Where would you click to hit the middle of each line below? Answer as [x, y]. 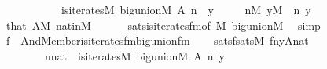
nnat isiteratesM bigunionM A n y [134, 55]
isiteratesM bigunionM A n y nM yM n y [186, 9]
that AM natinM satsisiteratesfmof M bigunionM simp [163, 25]
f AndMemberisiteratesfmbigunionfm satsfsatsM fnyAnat [157, 40]
